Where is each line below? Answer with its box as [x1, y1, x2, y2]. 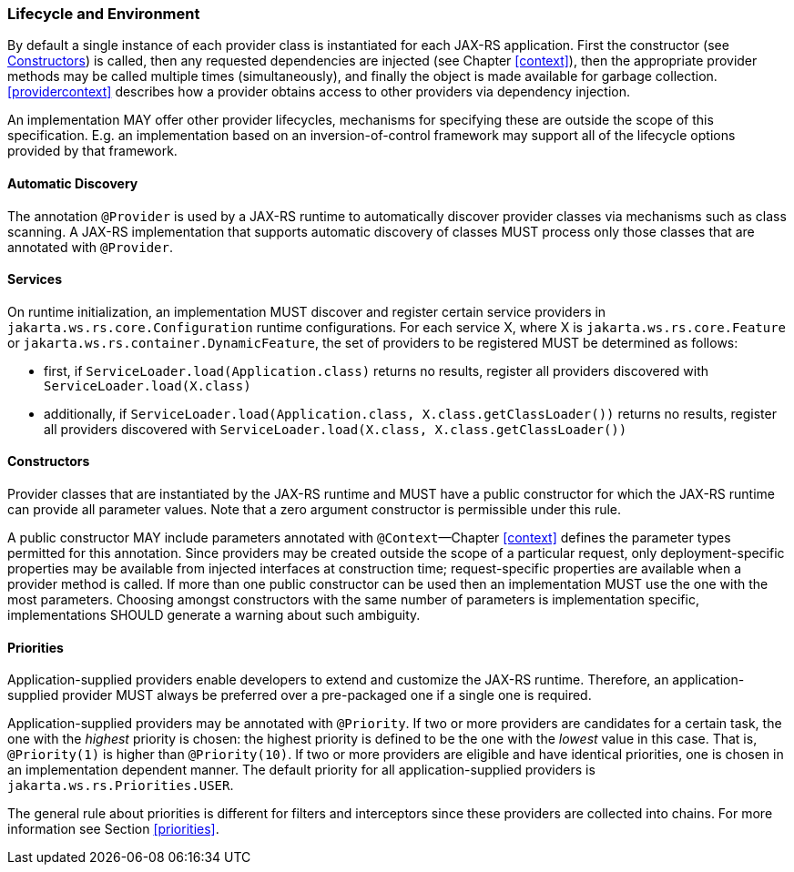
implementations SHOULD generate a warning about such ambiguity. [7, 607, 421, 624]
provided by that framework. [7, 143, 178, 159]
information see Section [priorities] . [7, 821, 219, 837]
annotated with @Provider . [7, 238, 173, 255]
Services [7, 271, 63, 288]
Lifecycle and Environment [7, 5, 200, 23]
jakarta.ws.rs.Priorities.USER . [7, 777, 234, 794]
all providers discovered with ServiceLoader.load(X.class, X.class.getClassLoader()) [44, 421, 627, 437]
